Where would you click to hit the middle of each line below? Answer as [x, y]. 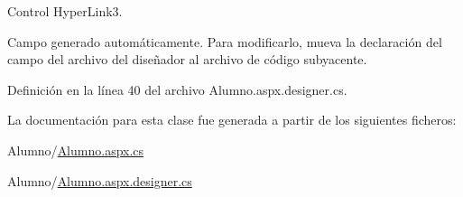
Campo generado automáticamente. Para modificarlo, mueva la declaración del [225, 41]
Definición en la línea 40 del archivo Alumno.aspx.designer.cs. [177, 89]
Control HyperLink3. [65, 11]
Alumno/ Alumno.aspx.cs [76, 150]
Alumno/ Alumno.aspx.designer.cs [100, 180]
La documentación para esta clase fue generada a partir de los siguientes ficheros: [232, 120]
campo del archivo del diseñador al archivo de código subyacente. [187, 59]
